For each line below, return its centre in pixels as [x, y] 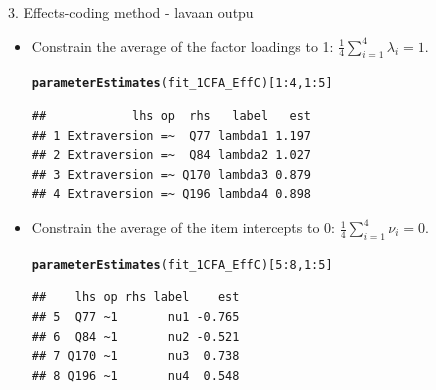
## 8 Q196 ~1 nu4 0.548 [135, 375]
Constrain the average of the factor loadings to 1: [182, 45]
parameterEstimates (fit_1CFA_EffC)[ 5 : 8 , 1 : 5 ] [182, 264]
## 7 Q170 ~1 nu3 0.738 [135, 356]
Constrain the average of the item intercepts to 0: [183, 227]
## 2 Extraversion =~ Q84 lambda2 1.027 [171, 155]
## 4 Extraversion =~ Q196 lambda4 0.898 [171, 194]
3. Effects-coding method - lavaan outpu [131, 12]
